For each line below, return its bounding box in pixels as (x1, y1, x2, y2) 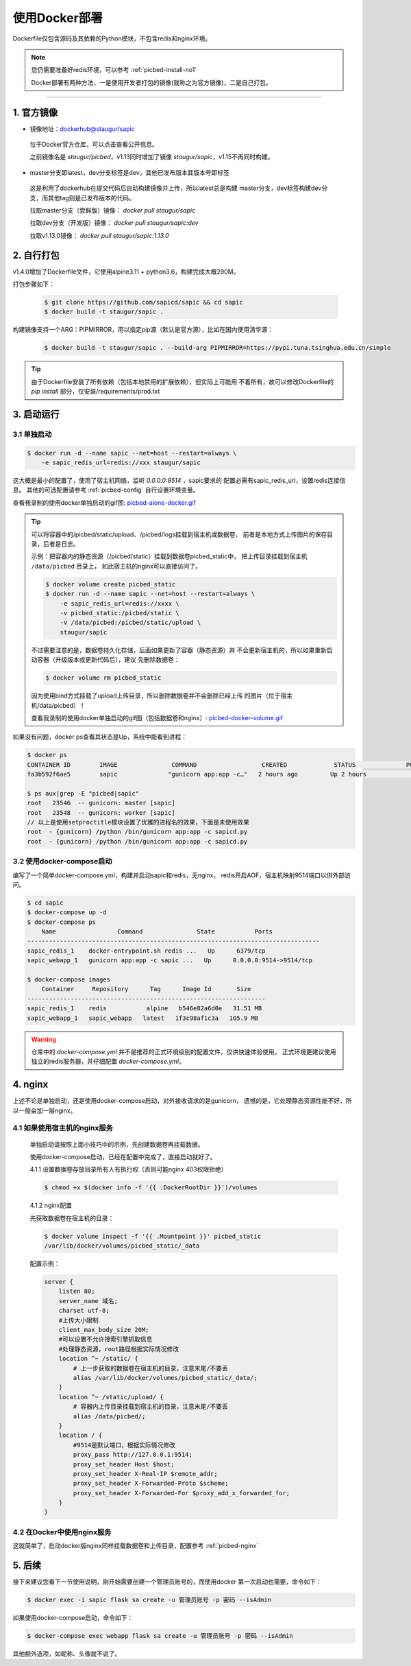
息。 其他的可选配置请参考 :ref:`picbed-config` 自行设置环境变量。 (12, 486, 199, 494)
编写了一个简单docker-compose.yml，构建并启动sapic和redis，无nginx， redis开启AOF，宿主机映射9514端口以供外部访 (12, 871, 351, 879)
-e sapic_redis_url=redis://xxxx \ (60, 599, 179, 607)
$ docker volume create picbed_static (45, 580, 176, 588)
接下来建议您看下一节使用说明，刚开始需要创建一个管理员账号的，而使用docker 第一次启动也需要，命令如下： (12, 1578, 322, 1586)
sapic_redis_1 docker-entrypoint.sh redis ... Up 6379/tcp (27, 947, 266, 955)
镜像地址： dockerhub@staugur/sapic (29, 124, 135, 133)
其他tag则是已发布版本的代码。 (47, 193, 136, 202)
